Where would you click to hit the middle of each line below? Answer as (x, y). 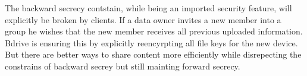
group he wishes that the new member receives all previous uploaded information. (154, 31)
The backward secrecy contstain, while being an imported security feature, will (148, 8)
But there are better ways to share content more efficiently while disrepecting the (153, 54)
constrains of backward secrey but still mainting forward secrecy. (123, 66)
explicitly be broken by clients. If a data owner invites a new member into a (143, 19)
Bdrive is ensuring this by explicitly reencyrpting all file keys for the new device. (151, 42)
